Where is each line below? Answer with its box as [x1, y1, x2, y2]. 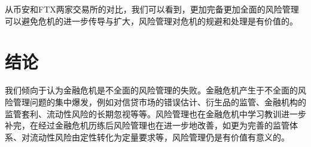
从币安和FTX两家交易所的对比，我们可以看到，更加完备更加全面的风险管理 [5, 3, 299, 15]
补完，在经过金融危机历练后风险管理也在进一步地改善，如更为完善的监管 [5, 119, 289, 132]
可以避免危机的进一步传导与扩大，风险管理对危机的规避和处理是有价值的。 [5, 14, 298, 27]
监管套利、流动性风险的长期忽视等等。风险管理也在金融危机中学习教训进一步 [5, 107, 306, 120]
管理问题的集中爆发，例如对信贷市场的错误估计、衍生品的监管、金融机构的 [13, 95, 306, 108]
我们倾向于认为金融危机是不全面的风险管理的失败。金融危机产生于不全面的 [5, 84, 298, 96]
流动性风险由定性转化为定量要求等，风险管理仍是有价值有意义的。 [29, 130, 289, 143]
